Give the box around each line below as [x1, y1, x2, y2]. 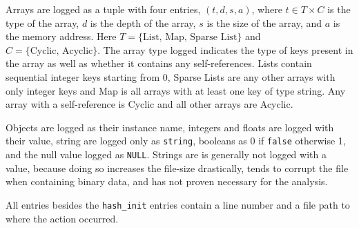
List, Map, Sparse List [142, 32, 237, 43]
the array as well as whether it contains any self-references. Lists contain [6, 56, 312, 70]
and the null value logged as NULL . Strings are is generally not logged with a [6, 147, 327, 161]
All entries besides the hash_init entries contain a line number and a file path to [6, 197, 350, 211]
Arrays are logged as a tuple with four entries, [6, 2, 201, 16]
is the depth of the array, [90, 15, 196, 30]
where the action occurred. [6, 211, 119, 225]
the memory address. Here [6, 29, 117, 44]
